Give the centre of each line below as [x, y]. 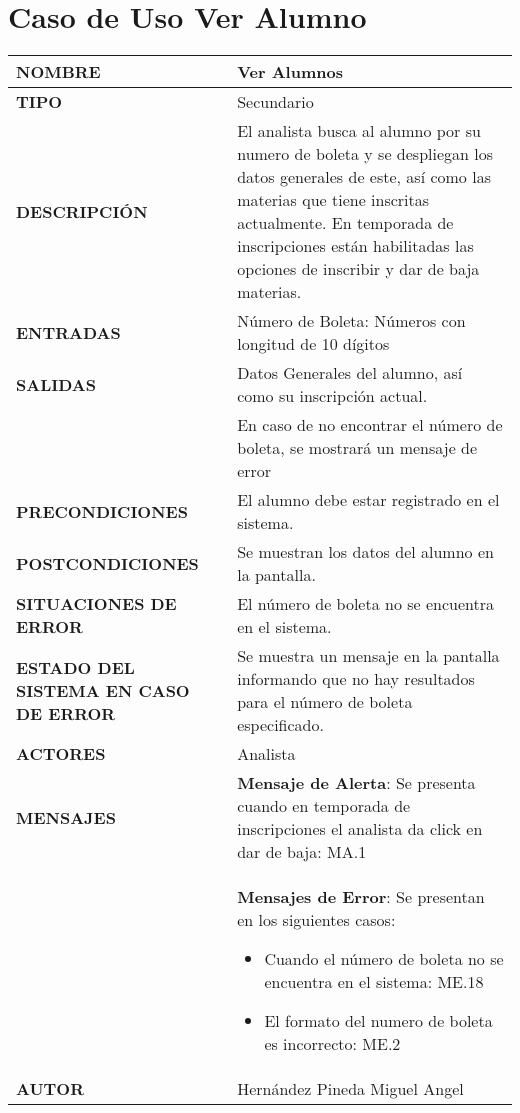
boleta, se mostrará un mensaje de [357, 448]
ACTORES [61, 754]
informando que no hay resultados [356, 679]
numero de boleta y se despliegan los [365, 154]
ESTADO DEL [75, 667]
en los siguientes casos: [316, 920]
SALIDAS [56, 384]
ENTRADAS [68, 332]
